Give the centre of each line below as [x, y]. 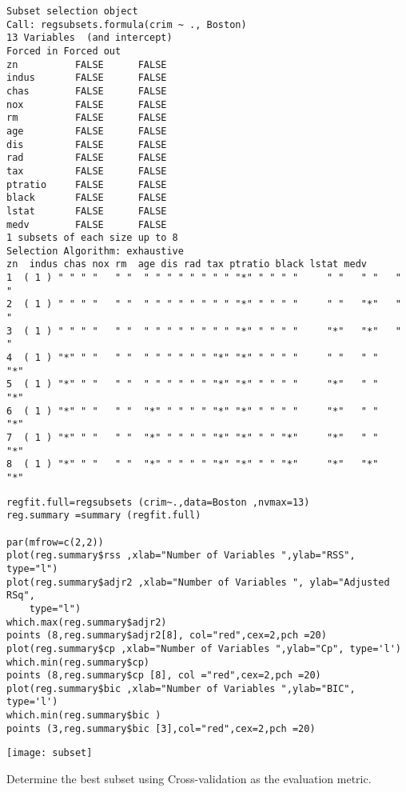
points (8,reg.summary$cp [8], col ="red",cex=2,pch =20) [164, 676]
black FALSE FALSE [87, 198]
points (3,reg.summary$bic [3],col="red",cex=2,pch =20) [161, 728]
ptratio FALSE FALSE [87, 184]
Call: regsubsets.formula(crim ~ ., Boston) [127, 24]
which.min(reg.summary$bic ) [84, 716]
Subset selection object [72, 11]
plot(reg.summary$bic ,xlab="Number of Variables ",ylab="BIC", [181, 688]
